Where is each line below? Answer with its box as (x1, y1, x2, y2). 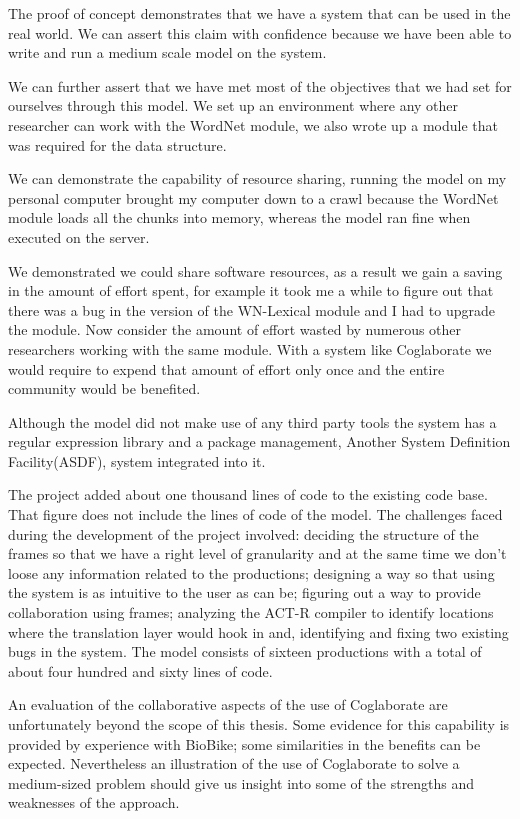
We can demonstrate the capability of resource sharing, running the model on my (8, 168, 507, 189)
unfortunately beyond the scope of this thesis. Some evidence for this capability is (8, 714, 510, 734)
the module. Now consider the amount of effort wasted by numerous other (8, 319, 462, 340)
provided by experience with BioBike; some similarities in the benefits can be (8, 733, 481, 754)
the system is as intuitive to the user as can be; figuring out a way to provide (8, 582, 481, 603)
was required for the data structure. (8, 134, 227, 155)
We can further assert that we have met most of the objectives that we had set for (8, 75, 512, 96)
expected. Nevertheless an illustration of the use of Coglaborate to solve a (8, 753, 460, 774)
